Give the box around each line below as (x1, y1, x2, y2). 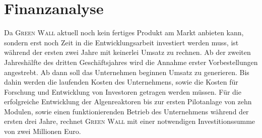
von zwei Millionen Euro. (4, 126, 81, 136)
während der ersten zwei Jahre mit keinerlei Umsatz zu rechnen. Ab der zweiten (4, 47, 251, 57)
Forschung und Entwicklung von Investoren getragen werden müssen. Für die (4, 86, 241, 97)
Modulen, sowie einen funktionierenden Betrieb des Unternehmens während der (4, 106, 249, 116)
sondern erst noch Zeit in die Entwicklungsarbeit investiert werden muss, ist (4, 37, 239, 47)
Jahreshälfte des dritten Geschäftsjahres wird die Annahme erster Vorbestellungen (4, 56, 258, 67)
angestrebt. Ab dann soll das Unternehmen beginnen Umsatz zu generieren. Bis (4, 66, 249, 77)
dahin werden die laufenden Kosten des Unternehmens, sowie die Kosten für (4, 77, 238, 87)
